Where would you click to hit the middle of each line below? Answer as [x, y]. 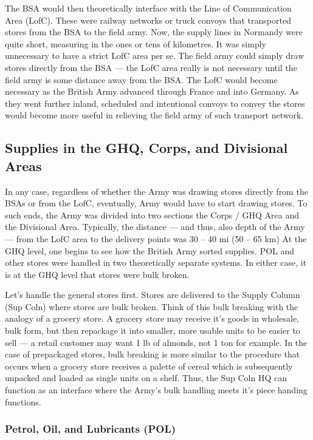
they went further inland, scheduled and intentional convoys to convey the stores [155, 103]
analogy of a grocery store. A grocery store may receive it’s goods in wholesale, [152, 318]
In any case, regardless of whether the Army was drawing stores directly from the [156, 191]
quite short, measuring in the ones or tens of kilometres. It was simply [136, 43]
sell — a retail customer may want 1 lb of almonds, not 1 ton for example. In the [156, 342]
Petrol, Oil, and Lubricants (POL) [91, 429]
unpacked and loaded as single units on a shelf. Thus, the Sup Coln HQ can [146, 378]
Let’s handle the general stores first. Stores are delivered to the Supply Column [153, 295]
